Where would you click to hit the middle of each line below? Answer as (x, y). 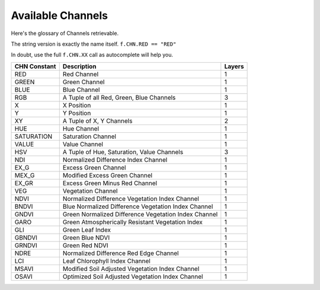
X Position (77, 105)
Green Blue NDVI (86, 237)
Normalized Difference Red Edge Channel (121, 253)
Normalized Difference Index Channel (115, 160)
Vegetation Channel (90, 191)
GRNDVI (26, 245)
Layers (234, 66)
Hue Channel (81, 129)
